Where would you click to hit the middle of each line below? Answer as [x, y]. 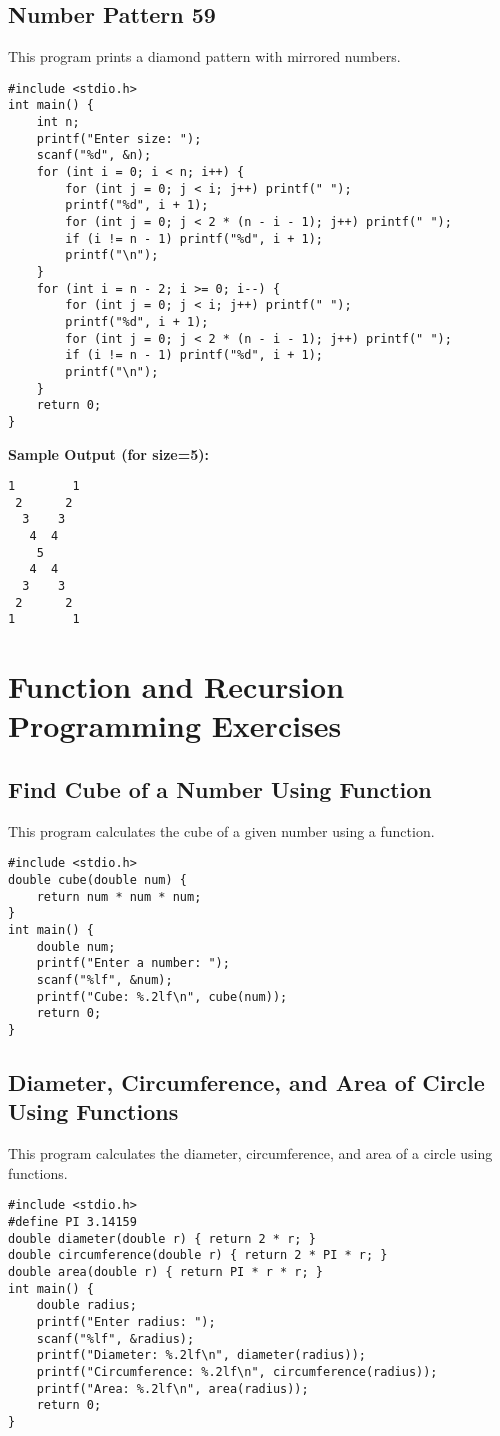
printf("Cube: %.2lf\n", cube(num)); [162, 996]
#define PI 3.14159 [72, 1222]
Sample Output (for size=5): [109, 453]
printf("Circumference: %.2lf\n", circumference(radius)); [237, 1372]
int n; [58, 122]
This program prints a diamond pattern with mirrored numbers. [204, 56]
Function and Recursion [176, 686]
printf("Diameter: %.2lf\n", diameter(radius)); [201, 1355]
